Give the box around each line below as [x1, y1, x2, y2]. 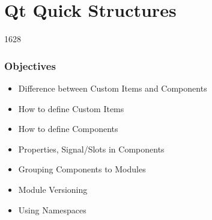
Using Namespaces [18, 203, 86, 216]
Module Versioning [18, 183, 88, 195]
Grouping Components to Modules [18, 163, 146, 175]
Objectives [4, 58, 56, 73]
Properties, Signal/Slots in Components [18, 142, 165, 155]
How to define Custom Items [18, 102, 124, 115]
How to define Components [18, 122, 118, 135]
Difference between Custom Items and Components [18, 81, 207, 94]
